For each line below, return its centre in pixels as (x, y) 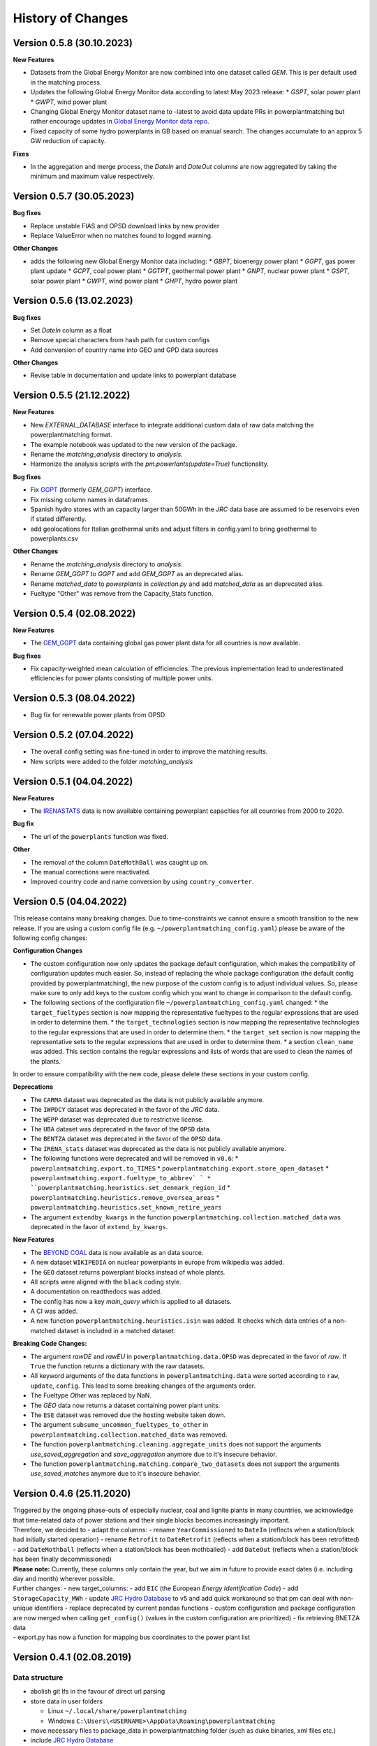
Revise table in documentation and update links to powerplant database (133, 375)
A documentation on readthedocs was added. (96, 1291)
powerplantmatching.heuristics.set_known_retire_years (126, 1208)
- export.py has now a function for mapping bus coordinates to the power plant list (132, 1637)
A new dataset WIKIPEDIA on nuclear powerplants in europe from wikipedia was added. (157, 1262)
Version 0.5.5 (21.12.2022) (72, 396)
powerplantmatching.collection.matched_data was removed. (129, 1435)
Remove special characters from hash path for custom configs (120, 340)
